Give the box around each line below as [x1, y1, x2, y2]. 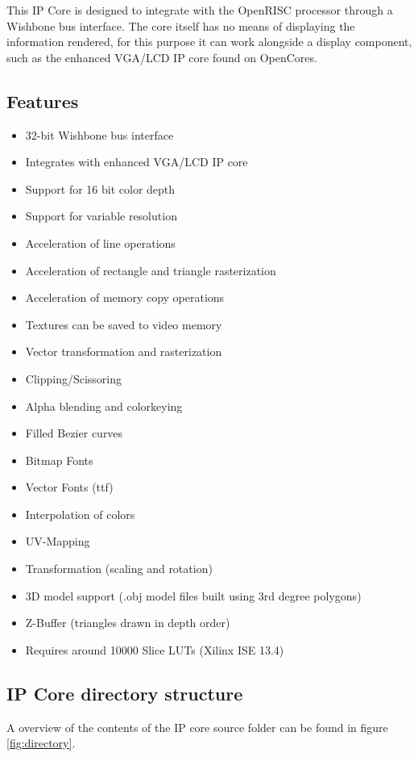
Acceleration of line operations [25, 234, 176, 251]
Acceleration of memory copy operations [25, 289, 225, 306]
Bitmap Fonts [25, 451, 93, 468]
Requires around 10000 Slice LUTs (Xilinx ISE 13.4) [25, 641, 284, 658]
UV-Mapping [25, 533, 90, 550]
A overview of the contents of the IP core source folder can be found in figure [6, 718, 388, 735]
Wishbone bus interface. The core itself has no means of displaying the [6, 17, 355, 34]
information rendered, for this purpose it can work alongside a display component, [6, 33, 412, 50]
